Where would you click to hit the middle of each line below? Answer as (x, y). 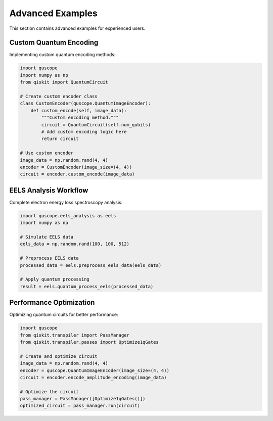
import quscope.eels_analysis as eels (68, 216)
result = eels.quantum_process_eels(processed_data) (87, 286)
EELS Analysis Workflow (49, 190)
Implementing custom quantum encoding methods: (62, 55)
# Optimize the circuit (50, 391)
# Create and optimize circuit (59, 356)
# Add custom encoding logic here (84, 132)
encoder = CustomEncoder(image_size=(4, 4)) (76, 167)
